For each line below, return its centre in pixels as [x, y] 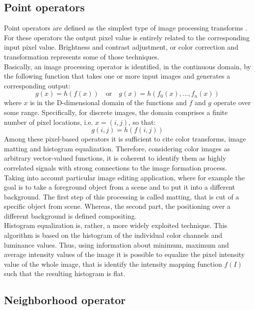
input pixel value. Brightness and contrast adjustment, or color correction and [121, 47]
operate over [232, 102]
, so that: [142, 122]
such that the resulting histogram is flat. [65, 273]
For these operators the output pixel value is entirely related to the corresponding [127, 37]
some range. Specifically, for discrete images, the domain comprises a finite [116, 112]
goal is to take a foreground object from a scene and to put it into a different [120, 187]
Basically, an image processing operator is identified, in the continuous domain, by [127, 66]
